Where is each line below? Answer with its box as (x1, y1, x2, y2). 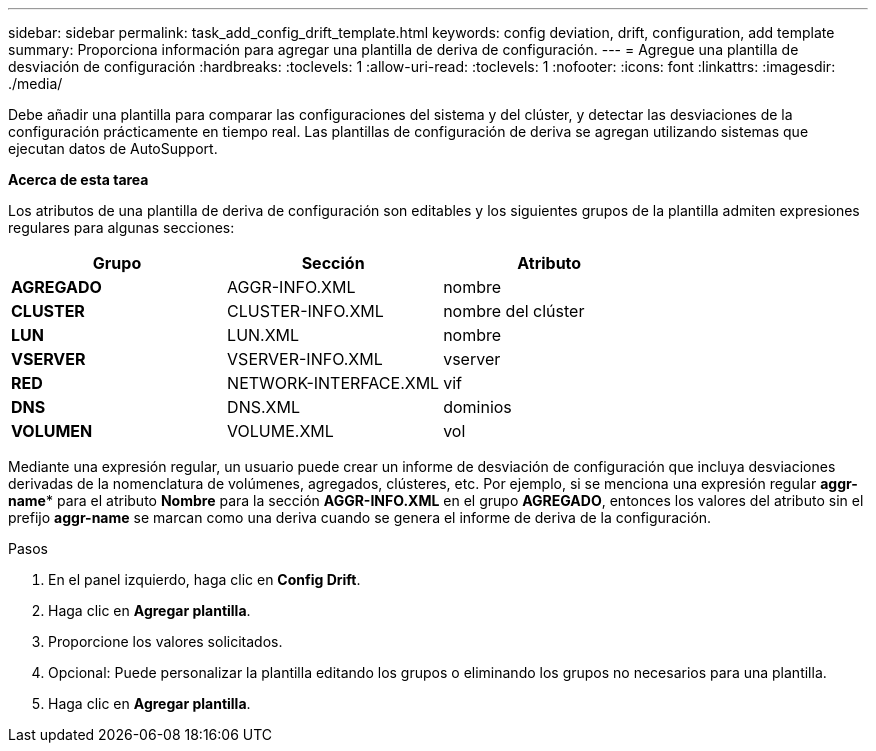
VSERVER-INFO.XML (227, 349, 383, 369)
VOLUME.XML (227, 421, 334, 441)
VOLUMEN (11, 421, 93, 441)
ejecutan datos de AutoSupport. (8, 140, 218, 157)
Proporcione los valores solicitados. (48, 633, 283, 650)
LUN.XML (227, 325, 300, 345)
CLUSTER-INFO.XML (227, 301, 384, 321)
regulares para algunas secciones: (8, 219, 235, 236)
